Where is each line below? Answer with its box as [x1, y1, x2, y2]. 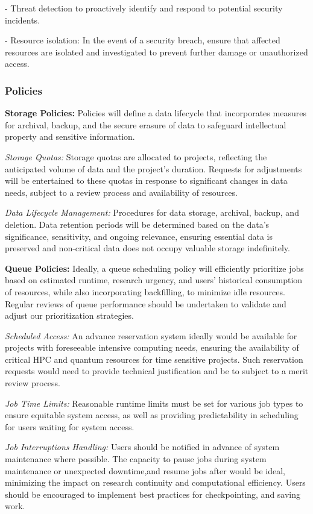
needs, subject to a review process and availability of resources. [5, 186, 238, 198]
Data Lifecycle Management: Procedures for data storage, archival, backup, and [5, 206, 299, 219]
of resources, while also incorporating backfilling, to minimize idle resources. [5, 285, 285, 298]
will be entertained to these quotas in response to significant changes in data [5, 174, 288, 187]
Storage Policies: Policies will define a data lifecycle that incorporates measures [5, 107, 306, 119]
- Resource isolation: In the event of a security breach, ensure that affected [5, 34, 280, 46]
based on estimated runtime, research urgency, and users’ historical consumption [5, 274, 303, 286]
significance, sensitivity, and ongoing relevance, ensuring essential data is [5, 230, 273, 242]
